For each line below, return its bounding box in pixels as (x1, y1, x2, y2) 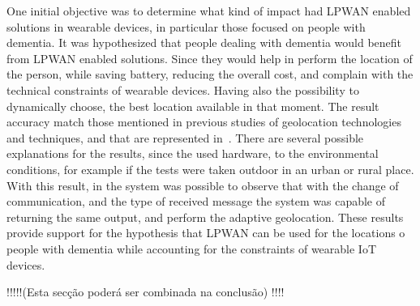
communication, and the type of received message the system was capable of (6, 193, 386, 210)
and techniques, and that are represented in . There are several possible (6, 129, 364, 146)
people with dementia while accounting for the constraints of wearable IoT (6, 240, 377, 257)
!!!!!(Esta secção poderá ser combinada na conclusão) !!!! (6, 283, 285, 300)
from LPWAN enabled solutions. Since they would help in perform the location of (6, 49, 413, 66)
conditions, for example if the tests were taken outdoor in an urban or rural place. (6, 160, 414, 177)
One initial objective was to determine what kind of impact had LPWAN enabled (6, 2, 411, 19)
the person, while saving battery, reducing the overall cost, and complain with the (6, 66, 414, 83)
